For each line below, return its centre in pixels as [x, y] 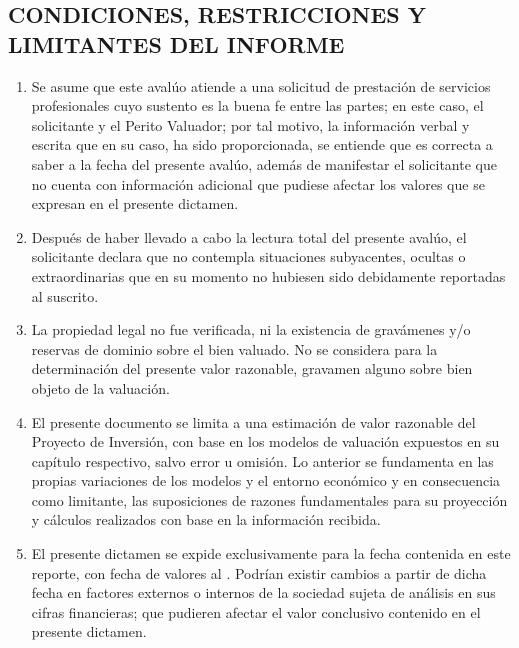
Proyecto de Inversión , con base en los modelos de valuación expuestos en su [265, 441]
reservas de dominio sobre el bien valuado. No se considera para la [234, 348]
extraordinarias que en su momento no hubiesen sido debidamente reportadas [268, 275]
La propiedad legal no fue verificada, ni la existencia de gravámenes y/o [251, 329]
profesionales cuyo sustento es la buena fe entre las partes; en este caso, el [257, 105]
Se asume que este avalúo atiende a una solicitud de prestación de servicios [261, 85]
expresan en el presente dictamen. [135, 203]
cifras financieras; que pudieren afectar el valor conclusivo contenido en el [256, 611]
